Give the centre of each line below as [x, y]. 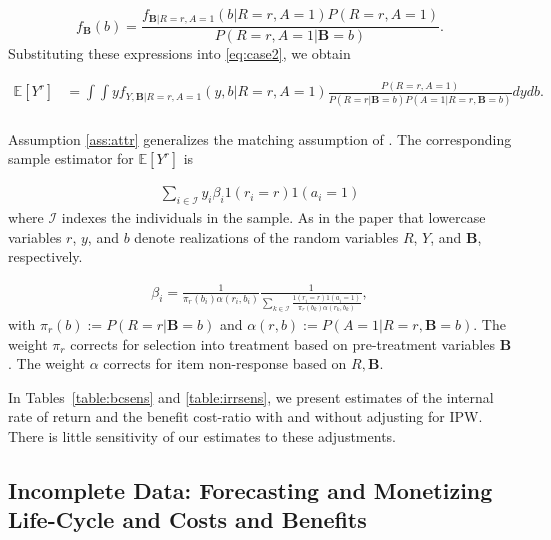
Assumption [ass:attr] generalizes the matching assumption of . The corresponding [260, 138]
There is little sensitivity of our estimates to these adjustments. [202, 435]
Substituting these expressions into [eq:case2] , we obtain [179, 53]
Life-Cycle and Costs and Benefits [187, 519]
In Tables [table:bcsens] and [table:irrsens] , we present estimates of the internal [251, 396]
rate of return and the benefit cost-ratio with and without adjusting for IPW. [245, 416]
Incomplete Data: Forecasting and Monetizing [250, 489]
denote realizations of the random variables [266, 236]
